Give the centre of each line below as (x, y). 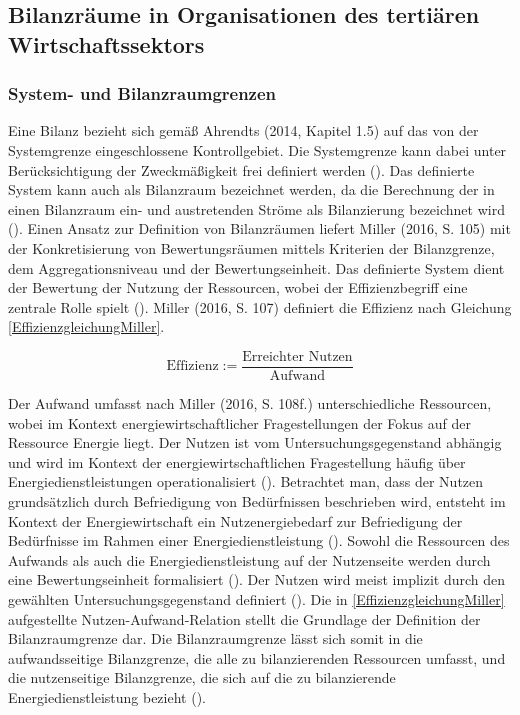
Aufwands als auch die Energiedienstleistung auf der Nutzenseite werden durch (249, 559)
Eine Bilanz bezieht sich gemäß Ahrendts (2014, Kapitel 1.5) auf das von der (243, 130)
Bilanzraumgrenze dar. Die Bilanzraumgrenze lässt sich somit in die (215, 638)
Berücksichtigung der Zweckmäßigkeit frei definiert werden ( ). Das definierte (241, 169)
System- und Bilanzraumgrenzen (142, 93)
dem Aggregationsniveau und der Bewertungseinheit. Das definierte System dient (256, 267)
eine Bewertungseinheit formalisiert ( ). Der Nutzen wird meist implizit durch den (257, 579)
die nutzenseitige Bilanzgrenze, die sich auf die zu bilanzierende (202, 677)
